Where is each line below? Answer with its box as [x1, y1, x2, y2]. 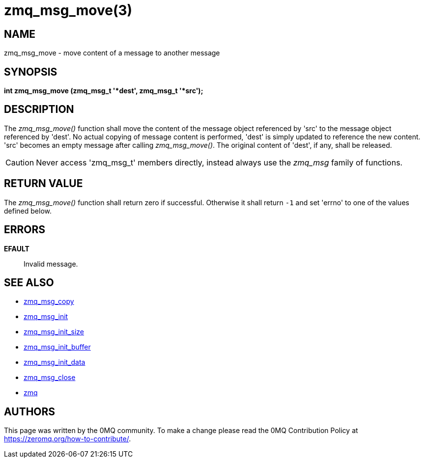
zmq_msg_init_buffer [24, 343, 91, 352]
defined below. [4, 206, 52, 215]
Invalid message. [24, 259, 78, 268]
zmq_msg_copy [24, 297, 74, 306]
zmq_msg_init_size [24, 327, 85, 336]
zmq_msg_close [24, 373, 76, 382]
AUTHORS [4, 405, 56, 418]
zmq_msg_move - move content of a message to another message [4, 49, 220, 57]
